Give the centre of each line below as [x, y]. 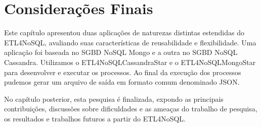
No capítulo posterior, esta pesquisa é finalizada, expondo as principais [114, 99]
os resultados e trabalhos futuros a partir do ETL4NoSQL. [95, 118]
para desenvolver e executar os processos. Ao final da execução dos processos [123, 72]
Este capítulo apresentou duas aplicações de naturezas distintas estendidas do [124, 33]
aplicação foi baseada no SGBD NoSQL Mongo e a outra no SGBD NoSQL [121, 52]
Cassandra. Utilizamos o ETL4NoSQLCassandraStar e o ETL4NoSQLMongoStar [130, 62]
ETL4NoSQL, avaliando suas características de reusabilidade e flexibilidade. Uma [130, 42]
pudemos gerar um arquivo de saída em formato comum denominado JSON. [122, 82]
